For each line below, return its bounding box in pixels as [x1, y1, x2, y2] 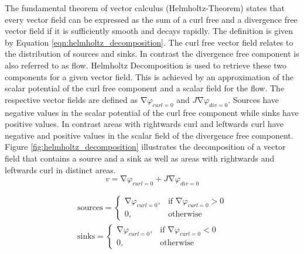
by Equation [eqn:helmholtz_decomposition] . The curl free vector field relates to [5, 36, 293, 48]
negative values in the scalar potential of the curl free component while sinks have [5, 106, 299, 118]
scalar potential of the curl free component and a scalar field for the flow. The [5, 82, 285, 94]
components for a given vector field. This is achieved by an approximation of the [5, 70, 294, 83]
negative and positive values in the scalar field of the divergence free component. [5, 129, 293, 141]
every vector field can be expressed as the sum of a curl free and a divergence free [5, 13, 298, 25]
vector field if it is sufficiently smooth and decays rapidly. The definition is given [5, 25, 293, 37]
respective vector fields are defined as [5, 93, 138, 105]
